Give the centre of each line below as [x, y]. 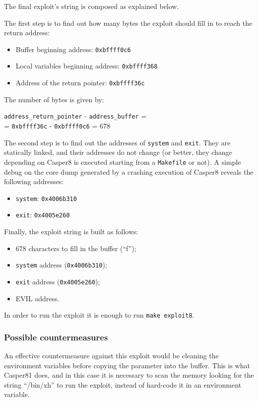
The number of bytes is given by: [54, 99]
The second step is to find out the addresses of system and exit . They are [117, 142]
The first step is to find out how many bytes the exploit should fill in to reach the [128, 23]
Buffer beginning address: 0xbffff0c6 [73, 49]
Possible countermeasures [56, 337]
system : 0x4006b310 [46, 198]
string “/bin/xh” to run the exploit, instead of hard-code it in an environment [123, 384]
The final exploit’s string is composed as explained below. [92, 6]
